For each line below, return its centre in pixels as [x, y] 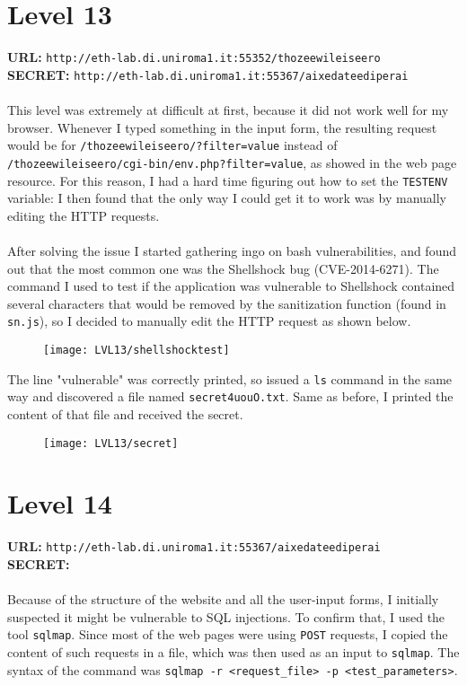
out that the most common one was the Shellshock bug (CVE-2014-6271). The [223, 268]
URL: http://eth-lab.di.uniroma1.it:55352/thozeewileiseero [194, 57]
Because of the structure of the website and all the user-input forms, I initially [223, 599]
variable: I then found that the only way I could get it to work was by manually [227, 198]
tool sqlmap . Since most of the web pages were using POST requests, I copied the [228, 634]
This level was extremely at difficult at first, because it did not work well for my [228, 110]
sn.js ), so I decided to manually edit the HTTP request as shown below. [209, 321]
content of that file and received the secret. [125, 413]
